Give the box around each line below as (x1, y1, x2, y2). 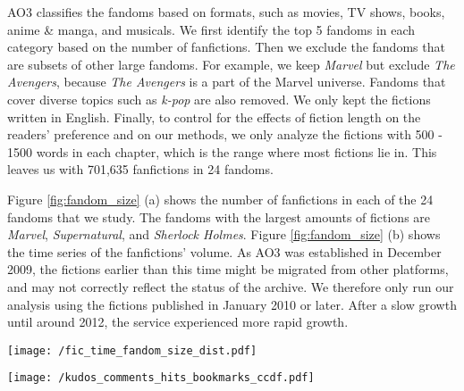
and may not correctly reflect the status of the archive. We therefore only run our (7, 277, 454, 295)
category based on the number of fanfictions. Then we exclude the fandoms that (7, 37, 445, 56)
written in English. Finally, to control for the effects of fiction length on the (7, 107, 421, 126)
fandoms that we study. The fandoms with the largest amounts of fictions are (7, 207, 431, 226)
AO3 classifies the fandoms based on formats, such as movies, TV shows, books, (7, 3, 445, 21)
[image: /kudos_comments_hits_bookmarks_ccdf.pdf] (7, 371, 315, 385)
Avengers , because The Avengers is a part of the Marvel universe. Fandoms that (7, 72, 446, 91)
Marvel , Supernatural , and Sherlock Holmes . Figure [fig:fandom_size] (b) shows (7, 225, 441, 244)
